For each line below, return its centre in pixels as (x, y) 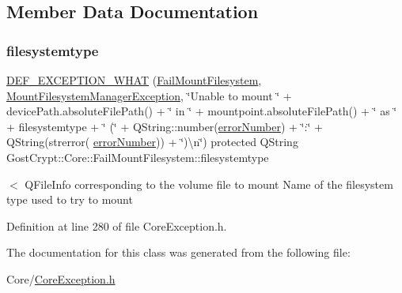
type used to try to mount (70, 199)
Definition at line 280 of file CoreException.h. (117, 225)
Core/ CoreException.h (61, 278)
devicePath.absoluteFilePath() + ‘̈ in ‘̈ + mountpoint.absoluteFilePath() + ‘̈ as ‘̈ (202, 111)
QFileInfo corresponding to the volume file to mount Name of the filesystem (209, 184)
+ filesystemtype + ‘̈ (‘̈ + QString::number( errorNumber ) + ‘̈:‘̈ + (165, 126)
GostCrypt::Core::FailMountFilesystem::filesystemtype (138, 157)
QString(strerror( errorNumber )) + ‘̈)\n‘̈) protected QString (152, 142)
